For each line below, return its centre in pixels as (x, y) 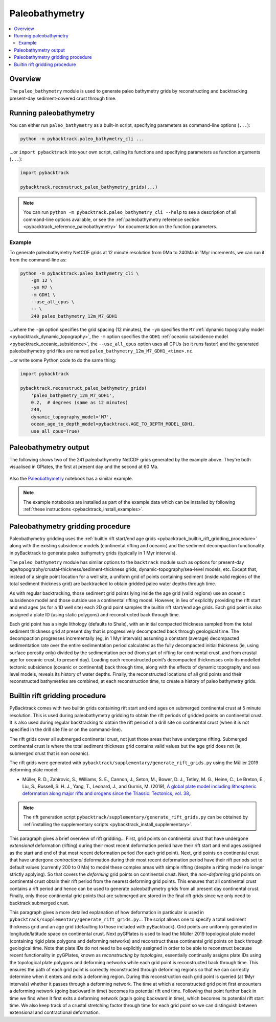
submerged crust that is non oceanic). (50, 753)
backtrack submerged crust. (39, 903)
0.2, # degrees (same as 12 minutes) (79, 402)
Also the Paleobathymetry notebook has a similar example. (71, 478)
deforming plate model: (34, 770)
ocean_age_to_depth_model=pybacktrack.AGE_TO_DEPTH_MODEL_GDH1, (113, 424)
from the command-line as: (38, 260)
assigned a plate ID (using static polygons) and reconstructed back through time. (95, 614)
